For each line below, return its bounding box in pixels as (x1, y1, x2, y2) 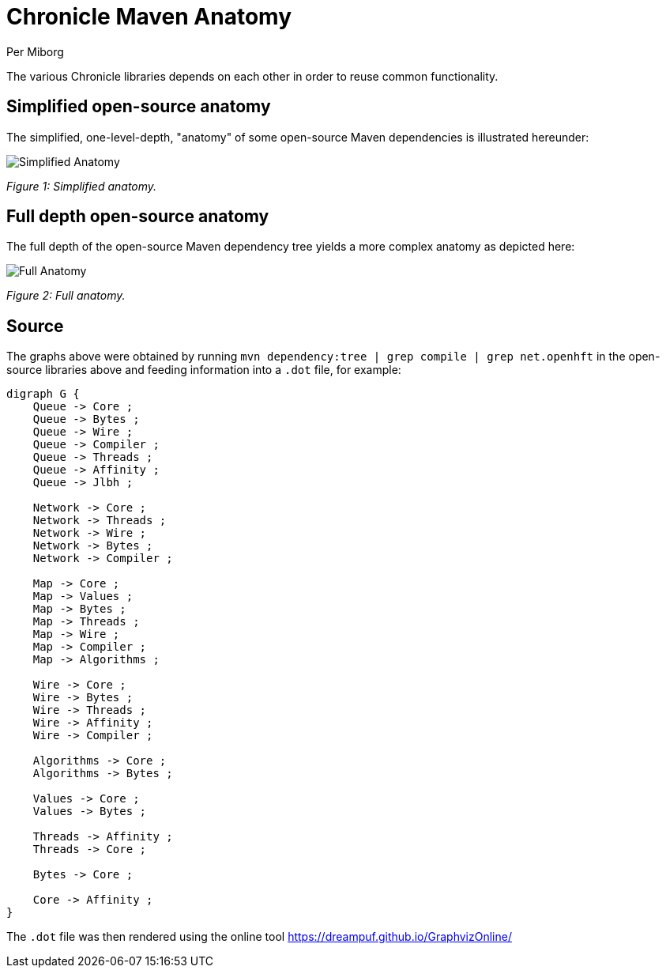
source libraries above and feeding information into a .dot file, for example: (6, 363, 401, 377)
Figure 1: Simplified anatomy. (6, 179, 157, 193)
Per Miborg (6, 44, 64, 59)
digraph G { (6, 387, 80, 401)
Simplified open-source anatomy (6, 96, 271, 117)
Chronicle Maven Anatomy (6, 3, 292, 30)
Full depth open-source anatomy (6, 206, 269, 227)
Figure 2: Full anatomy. (6, 289, 126, 303)
